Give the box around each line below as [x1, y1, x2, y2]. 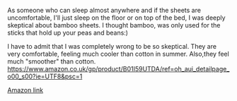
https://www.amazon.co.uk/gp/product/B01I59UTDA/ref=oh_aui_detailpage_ [7, 65, 230, 73]
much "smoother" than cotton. [7, 57, 96, 66]
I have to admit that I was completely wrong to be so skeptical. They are [7, 42, 217, 50]
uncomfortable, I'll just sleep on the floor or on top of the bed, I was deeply [7, 13, 226, 22]
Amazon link [7, 86, 44, 94]
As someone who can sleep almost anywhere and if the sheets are [7, 6, 202, 14]
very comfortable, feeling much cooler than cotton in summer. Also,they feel [7, 49, 230, 58]
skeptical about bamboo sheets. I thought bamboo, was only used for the [7, 21, 221, 29]
